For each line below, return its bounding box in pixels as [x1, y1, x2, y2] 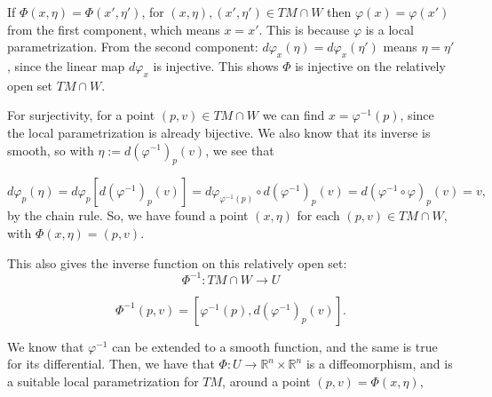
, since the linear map [7, 56, 125, 75]
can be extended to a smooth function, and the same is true [112, 337, 438, 355]
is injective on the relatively [295, 56, 446, 75]
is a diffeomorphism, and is [306, 354, 453, 373]
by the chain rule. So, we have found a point [7, 206, 249, 225]
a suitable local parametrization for [7, 371, 199, 390]
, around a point [222, 371, 311, 390]
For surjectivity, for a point [7, 106, 155, 124]
